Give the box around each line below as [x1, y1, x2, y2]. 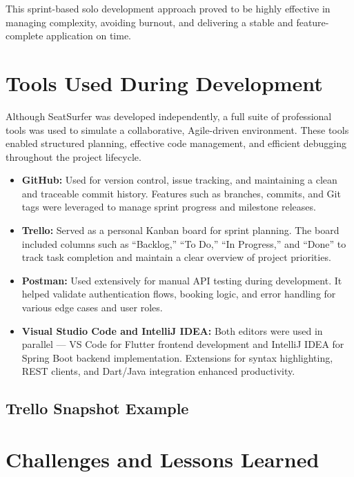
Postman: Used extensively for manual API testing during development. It [21, 273, 342, 287]
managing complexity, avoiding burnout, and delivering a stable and [6, 14, 293, 29]
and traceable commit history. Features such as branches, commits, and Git [21, 186, 341, 200]
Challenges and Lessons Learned [6, 445, 319, 473]
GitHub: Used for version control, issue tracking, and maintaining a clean [21, 173, 337, 187]
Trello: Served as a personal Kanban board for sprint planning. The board [21, 223, 340, 237]
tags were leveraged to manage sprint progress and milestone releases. [21, 199, 316, 214]
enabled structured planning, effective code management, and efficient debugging [6, 136, 347, 150]
